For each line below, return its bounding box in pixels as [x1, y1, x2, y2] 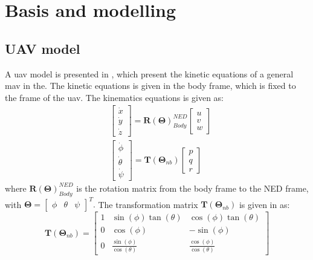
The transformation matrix [98, 198, 198, 210]
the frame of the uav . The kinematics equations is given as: [5, 91, 224, 103]
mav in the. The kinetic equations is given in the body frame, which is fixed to [5, 79, 296, 92]
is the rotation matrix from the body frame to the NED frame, [76, 181, 309, 194]
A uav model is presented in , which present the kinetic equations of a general [5, 67, 294, 80]
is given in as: [239, 198, 290, 210]
